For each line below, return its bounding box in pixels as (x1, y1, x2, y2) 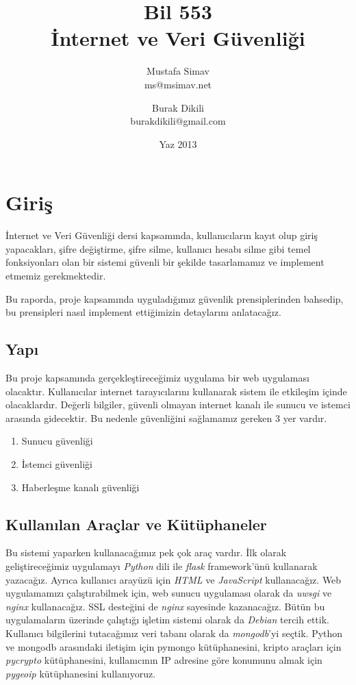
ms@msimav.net (144, 77, 212, 91)
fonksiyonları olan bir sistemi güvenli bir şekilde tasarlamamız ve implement (5, 255, 325, 269)
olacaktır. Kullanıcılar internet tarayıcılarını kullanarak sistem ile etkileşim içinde (5, 384, 347, 398)
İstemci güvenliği (21, 456, 92, 471)
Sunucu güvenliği (21, 434, 93, 448)
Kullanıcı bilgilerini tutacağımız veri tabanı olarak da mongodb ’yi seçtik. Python (5, 625, 343, 640)
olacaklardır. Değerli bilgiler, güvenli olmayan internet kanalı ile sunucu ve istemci (5, 397, 351, 412)
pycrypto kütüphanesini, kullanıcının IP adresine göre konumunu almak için (5, 653, 322, 667)
